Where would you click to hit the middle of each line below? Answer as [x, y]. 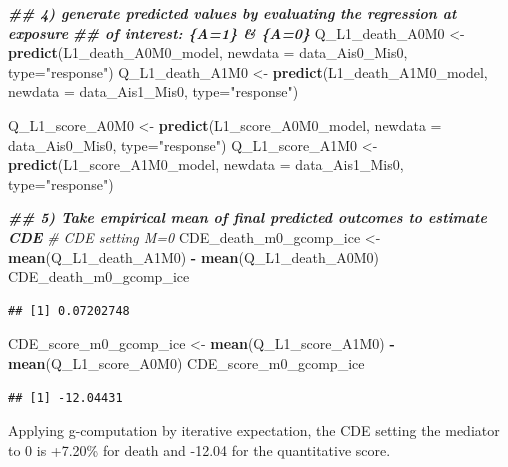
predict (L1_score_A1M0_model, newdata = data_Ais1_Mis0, [206, 164]
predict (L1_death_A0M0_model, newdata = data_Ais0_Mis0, [208, 52]
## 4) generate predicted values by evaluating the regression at [232, 13]
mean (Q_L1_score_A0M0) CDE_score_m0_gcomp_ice [186, 362]
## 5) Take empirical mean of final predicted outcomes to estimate [247, 217]
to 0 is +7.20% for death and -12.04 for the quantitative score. [199, 449]
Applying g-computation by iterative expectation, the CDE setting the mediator [254, 430]
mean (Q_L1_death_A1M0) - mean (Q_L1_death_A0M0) [194, 256]
